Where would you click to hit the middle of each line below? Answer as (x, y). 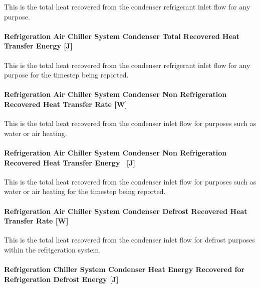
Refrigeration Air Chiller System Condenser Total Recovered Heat (122, 36)
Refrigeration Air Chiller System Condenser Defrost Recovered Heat (126, 211)
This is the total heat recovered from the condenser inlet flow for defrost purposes (129, 240)
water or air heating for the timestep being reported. (85, 191)
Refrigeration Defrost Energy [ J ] (61, 279)
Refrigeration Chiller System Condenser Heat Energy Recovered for (124, 269)
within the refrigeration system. (53, 249)
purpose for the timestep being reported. (66, 75)
